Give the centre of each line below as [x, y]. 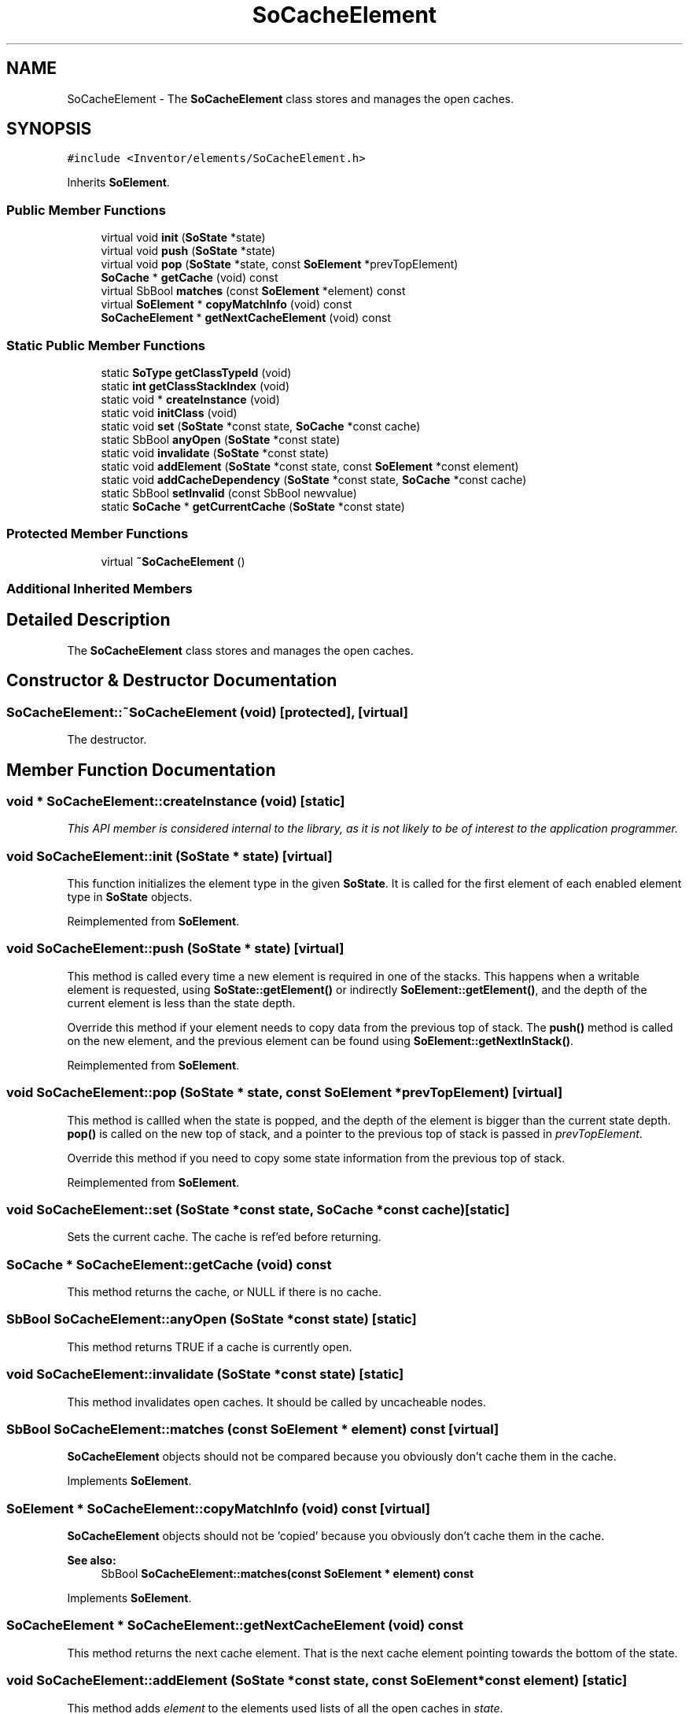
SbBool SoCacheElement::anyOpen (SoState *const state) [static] [212, 1319]
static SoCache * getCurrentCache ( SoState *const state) [253, 506]
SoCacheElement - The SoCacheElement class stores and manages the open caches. [291, 98]
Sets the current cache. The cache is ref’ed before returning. [224, 1237]
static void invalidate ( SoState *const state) [215, 453]
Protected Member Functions [98, 534]
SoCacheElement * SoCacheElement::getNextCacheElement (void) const [235, 1625]
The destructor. [107, 740]
